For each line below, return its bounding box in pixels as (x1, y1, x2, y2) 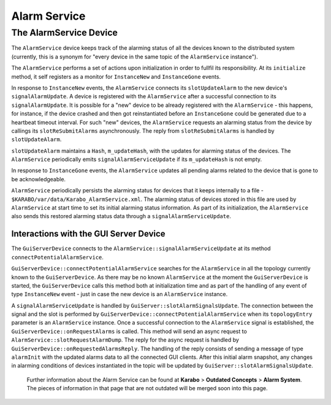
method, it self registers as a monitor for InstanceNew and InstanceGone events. (11, 73, 221, 80)
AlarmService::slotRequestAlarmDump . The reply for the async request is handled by (11, 336, 239, 344)
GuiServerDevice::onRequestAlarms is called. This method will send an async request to (11, 328, 248, 335)
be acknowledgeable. (11, 175, 66, 183)
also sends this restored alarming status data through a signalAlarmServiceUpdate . (11, 213, 231, 220)
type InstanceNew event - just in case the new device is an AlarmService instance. (11, 291, 228, 298)
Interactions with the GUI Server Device (11, 229, 165, 239)
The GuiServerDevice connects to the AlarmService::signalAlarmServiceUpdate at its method (11, 245, 271, 252)
